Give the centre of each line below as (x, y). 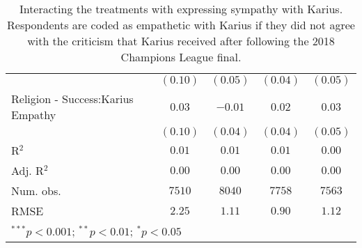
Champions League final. (181, 57)
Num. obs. (36, 191)
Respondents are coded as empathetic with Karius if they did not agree (181, 25)
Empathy (34, 115)
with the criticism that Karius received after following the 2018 (181, 41)
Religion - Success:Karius (72, 99)
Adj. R (27, 170)
